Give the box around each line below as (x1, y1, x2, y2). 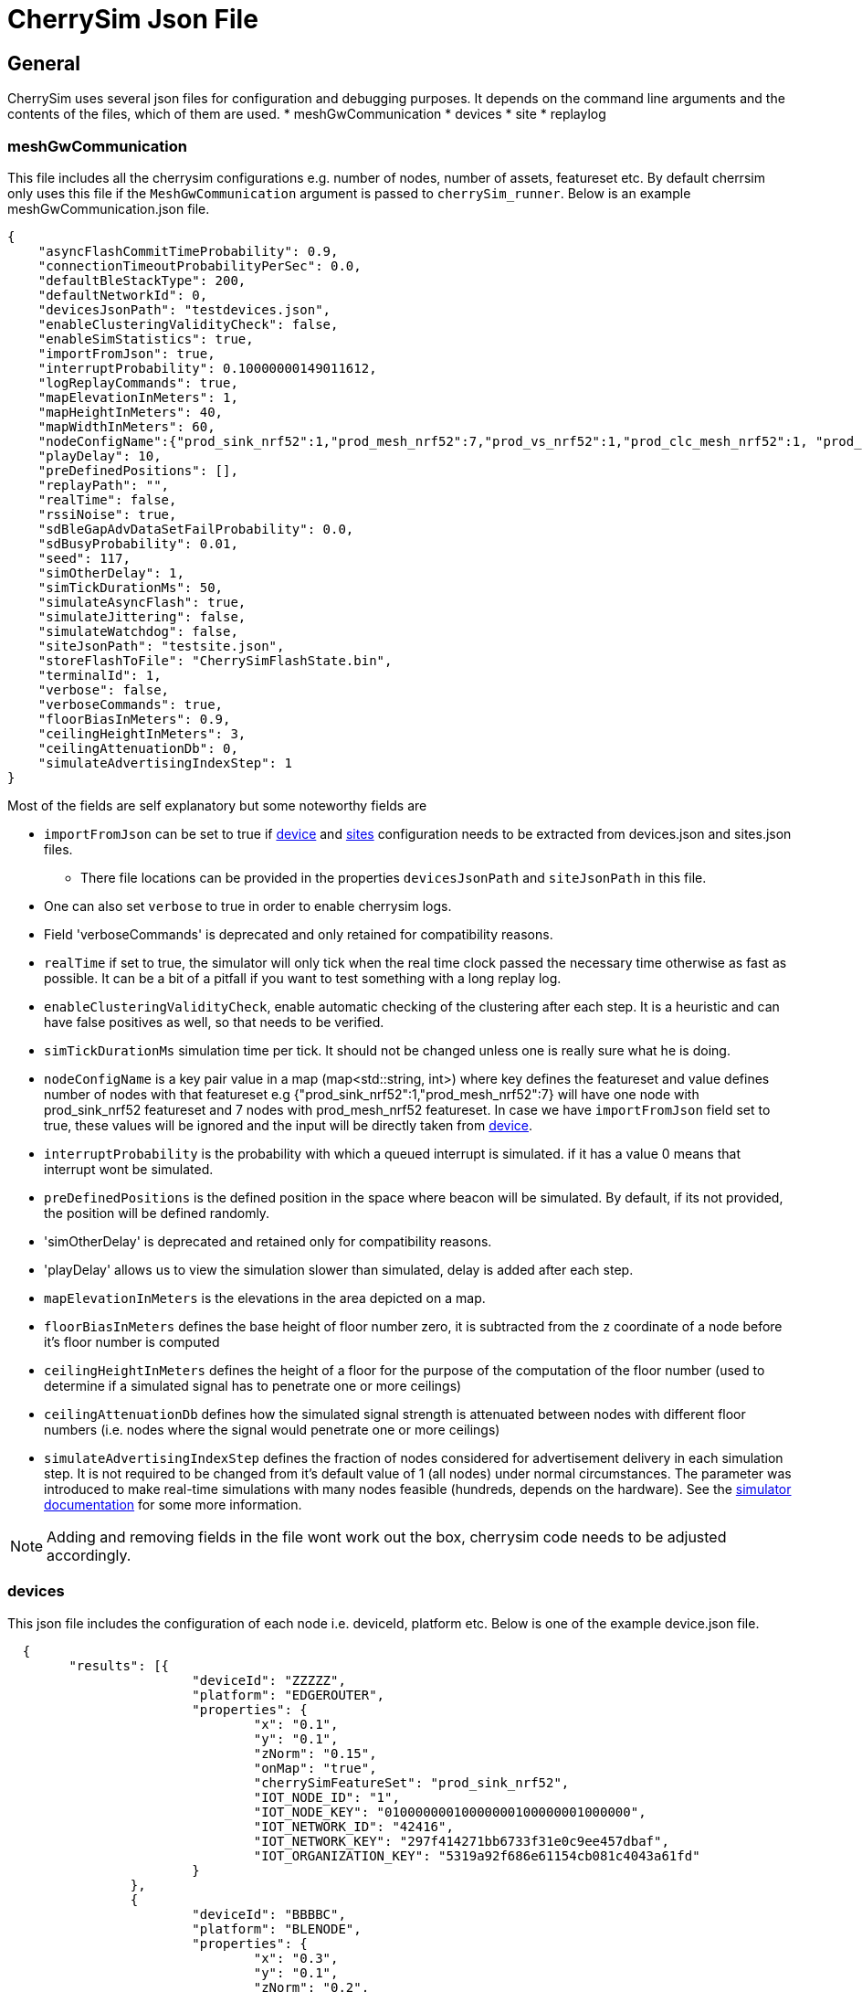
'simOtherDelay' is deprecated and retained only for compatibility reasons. (44, 1233, 492, 1249)
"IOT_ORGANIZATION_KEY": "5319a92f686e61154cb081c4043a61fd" (253, 1848, 700, 1863)
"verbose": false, (37, 682, 170, 697)
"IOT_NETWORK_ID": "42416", (253, 1818, 454, 1834)
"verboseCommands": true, (37, 696, 224, 712)
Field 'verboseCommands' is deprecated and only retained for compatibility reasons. (44, 926, 553, 942)
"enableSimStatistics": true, (37, 331, 254, 346)
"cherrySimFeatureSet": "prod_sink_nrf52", (253, 1775, 570, 1790)
